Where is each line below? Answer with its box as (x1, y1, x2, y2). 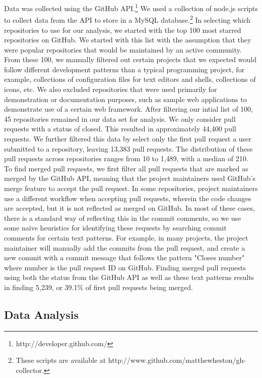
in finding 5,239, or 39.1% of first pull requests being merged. (4, 281, 193, 292)
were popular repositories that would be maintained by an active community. (4, 44, 242, 55)
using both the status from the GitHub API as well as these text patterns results (4, 272, 254, 282)
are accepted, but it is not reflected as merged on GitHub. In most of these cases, (4, 203, 255, 213)
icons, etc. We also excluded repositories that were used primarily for (4, 84, 217, 94)
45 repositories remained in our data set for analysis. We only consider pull (4, 113, 236, 124)
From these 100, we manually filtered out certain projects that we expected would (4, 54, 256, 65)
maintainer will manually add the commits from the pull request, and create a (4, 242, 245, 253)
